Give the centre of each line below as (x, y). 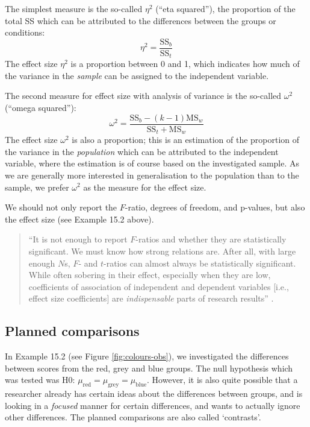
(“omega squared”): (41, 108)
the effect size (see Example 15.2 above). (79, 219)
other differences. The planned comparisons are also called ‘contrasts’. (133, 417)
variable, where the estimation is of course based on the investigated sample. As (152, 163)
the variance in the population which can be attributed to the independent (142, 151)
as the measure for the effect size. (145, 187)
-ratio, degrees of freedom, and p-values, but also (215, 207)
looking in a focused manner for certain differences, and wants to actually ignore (153, 405)
